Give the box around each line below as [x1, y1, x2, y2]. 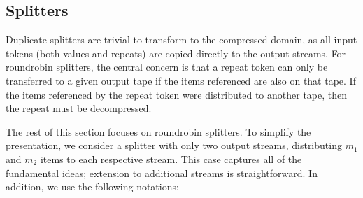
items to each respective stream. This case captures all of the [40, 151, 302, 166]
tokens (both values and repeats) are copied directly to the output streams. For [6, 45, 346, 60]
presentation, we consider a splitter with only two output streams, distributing [6, 138, 342, 153]
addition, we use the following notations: [6, 179, 179, 194]
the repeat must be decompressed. [6, 101, 152, 115]
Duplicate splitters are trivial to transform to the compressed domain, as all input [6, 32, 357, 47]
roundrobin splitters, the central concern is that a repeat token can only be [6, 59, 328, 74]
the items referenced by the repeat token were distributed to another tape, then [6, 87, 348, 101]
